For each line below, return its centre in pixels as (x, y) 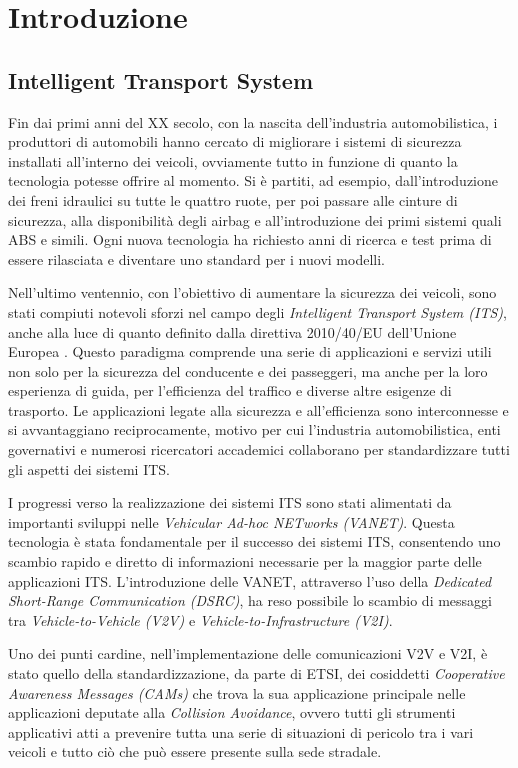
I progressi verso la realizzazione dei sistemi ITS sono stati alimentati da (230, 502)
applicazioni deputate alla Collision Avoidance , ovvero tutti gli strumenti (232, 712)
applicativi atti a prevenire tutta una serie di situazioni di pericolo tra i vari (241, 731)
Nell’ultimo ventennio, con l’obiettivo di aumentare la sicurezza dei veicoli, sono (252, 292)
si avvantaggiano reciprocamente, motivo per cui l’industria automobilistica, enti (254, 429)
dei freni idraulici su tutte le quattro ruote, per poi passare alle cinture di (233, 199)
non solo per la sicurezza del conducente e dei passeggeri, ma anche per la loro (248, 370)
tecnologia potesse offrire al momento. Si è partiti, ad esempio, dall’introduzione (253, 180)
